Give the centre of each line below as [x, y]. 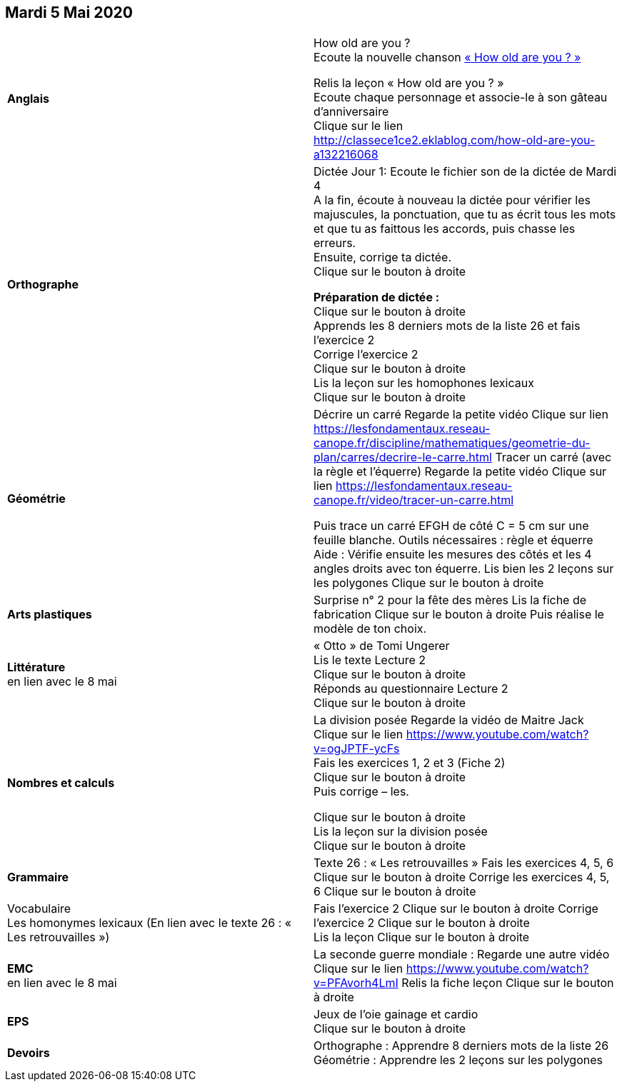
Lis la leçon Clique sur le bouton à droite [422, 937]
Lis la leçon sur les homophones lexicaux [424, 383]
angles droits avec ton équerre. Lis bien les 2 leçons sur [464, 569]
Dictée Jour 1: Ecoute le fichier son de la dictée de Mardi [465, 172]
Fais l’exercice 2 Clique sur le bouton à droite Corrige [456, 909]
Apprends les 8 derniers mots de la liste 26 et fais [447, 326]
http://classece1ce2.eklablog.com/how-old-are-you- [455, 140]
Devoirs [29, 1053]
